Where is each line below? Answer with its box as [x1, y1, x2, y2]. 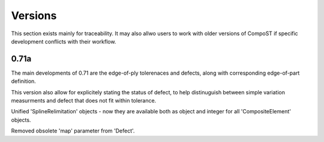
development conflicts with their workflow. [11, 38, 116, 45]
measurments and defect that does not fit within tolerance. [11, 97, 157, 104]
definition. [11, 78, 36, 85]
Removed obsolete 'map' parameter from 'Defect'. [11, 127, 135, 134]
